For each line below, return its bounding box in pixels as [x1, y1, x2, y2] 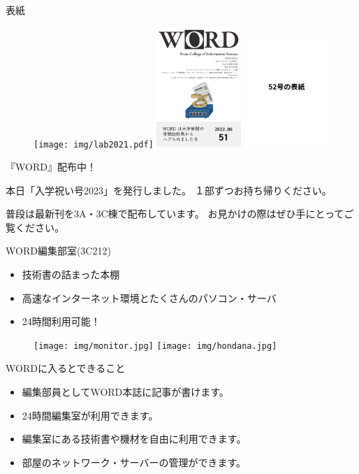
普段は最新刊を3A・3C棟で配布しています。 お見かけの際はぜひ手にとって [6, 206, 344, 221]
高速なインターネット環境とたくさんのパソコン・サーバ [22, 290, 277, 305]
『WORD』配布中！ [6, 159, 96, 173]
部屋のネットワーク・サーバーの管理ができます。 [22, 454, 246, 469]
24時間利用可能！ [22, 314, 101, 329]
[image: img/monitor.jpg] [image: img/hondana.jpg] [34, 340, 277, 351]
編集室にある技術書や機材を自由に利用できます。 [22, 431, 247, 446]
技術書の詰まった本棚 [22, 266, 120, 281]
